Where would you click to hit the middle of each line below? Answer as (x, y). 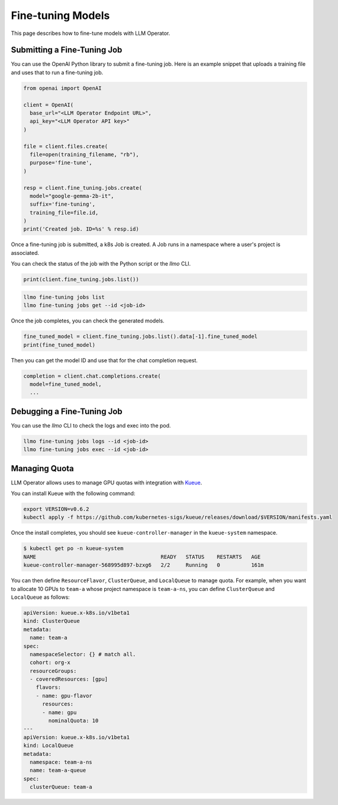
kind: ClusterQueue (51, 621)
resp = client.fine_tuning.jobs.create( (83, 188)
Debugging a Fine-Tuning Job (67, 411)
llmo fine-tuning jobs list (64, 297)
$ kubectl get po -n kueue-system (73, 549)
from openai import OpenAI (62, 88)
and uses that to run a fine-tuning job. (57, 72)
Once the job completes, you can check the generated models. (88, 321)
